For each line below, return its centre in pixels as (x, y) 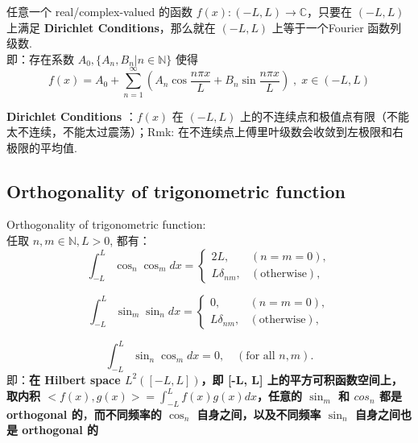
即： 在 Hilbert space (64, 379)
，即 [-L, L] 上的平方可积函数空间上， (302, 379)
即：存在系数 (40, 58)
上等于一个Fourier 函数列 (337, 27)
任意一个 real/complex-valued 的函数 (100, 11)
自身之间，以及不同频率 (259, 414)
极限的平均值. (42, 147)
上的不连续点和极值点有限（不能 (324, 116)
